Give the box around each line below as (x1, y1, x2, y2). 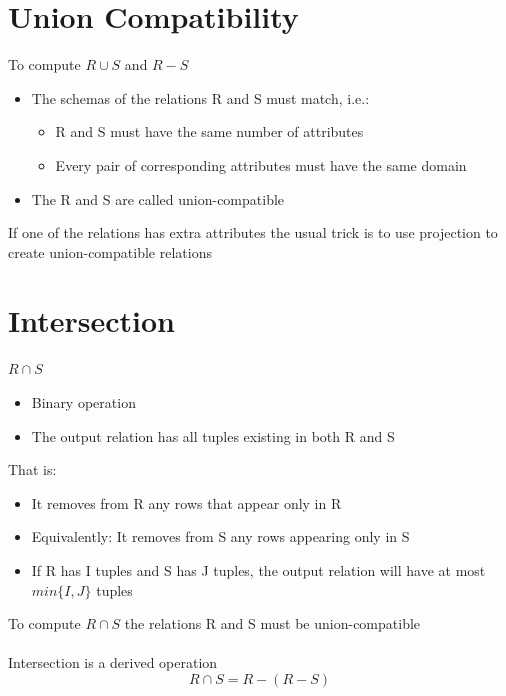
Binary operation (31, 392, 136, 412)
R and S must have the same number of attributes (55, 121, 364, 142)
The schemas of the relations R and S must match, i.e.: (31, 87, 370, 108)
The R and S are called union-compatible (31, 188, 285, 209)
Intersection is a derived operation (8, 652, 218, 673)
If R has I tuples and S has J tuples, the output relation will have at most (31, 559, 486, 580)
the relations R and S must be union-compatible (124, 613, 421, 634)
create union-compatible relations (8, 241, 212, 262)
